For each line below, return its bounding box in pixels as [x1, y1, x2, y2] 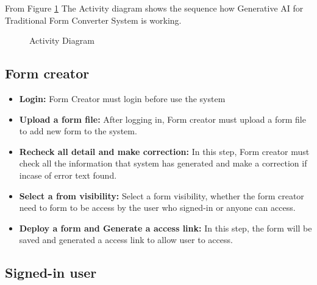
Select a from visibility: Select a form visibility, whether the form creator [19, 189, 304, 202]
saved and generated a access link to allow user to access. [19, 233, 233, 246]
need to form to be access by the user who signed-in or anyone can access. [19, 201, 296, 214]
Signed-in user [5, 263, 97, 282]
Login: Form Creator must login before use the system [19, 92, 226, 105]
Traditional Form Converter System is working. [5, 13, 182, 26]
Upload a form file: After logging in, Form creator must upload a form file [19, 112, 306, 125]
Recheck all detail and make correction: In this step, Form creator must [19, 145, 310, 157]
